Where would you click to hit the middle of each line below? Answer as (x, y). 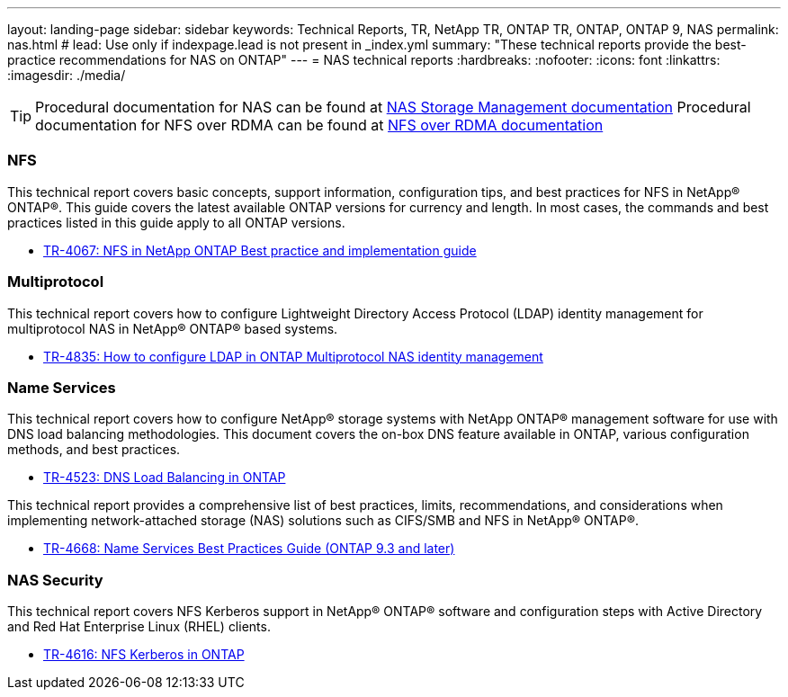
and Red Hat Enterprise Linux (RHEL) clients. (139, 626)
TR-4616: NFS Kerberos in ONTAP (144, 654)
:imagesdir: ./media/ (67, 75)
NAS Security (55, 580)
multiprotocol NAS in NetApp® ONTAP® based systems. (173, 328)
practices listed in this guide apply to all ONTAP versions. (176, 222)
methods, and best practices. (94, 450)
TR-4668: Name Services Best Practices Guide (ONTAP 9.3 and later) (249, 549)
